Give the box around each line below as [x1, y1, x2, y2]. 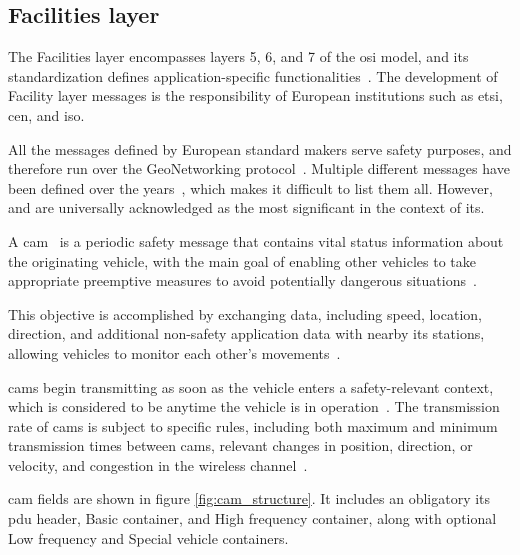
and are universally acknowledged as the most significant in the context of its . [8, 197, 485, 218]
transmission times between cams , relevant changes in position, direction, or [8, 435, 473, 456]
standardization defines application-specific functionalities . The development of [8, 65, 498, 86]
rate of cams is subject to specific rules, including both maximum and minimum [8, 415, 498, 436]
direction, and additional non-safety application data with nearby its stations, [8, 323, 485, 344]
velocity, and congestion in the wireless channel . [8, 454, 308, 475]
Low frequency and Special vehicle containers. [8, 527, 289, 548]
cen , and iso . [8, 104, 85, 125]
